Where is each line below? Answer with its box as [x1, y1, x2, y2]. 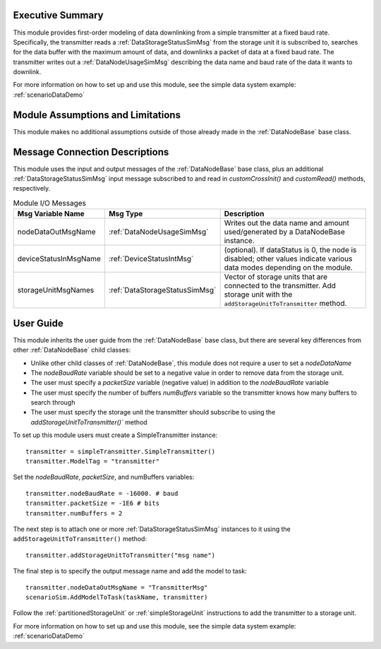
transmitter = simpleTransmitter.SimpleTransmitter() [25, 447, 215, 456]
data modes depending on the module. [224, 263, 353, 273]
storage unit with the [224, 290, 293, 299]
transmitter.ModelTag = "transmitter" [25, 458, 160, 465]
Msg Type [108, 209, 143, 219]
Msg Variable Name [17, 209, 85, 219]
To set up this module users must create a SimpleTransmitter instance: [13, 431, 218, 439]
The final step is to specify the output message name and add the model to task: [13, 567, 247, 576]
